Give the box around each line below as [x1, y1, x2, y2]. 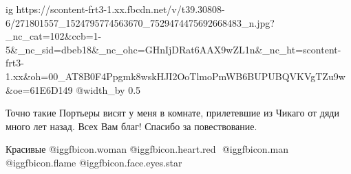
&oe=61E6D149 [6, 82, 73, 97]
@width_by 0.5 [76, 82, 141, 97]
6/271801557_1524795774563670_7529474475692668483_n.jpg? [6, 15, 275, 29]
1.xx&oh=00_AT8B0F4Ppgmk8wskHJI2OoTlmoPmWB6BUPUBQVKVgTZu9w [6, 69, 345, 83]
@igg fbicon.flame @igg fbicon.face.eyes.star [6, 155, 182, 169]
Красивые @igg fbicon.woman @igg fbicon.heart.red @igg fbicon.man [6, 142, 288, 156]
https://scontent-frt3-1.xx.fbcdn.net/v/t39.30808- [16, 2, 225, 16]
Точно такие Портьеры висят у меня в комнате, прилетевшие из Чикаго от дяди [6, 105, 339, 120]
